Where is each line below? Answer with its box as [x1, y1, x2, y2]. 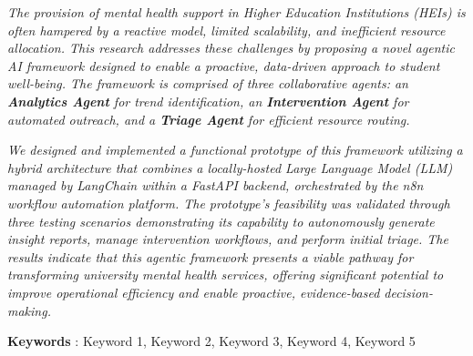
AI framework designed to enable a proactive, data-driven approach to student [7, 56, 440, 75]
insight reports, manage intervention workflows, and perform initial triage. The [7, 229, 448, 249]
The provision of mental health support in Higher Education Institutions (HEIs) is [7, 3, 466, 21]
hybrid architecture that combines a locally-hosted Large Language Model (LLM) [7, 158, 453, 177]
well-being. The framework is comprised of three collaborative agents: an [7, 74, 408, 93]
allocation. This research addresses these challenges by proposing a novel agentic [7, 38, 455, 57]
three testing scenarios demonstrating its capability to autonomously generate [7, 211, 435, 230]
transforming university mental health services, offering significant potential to [7, 265, 444, 284]
